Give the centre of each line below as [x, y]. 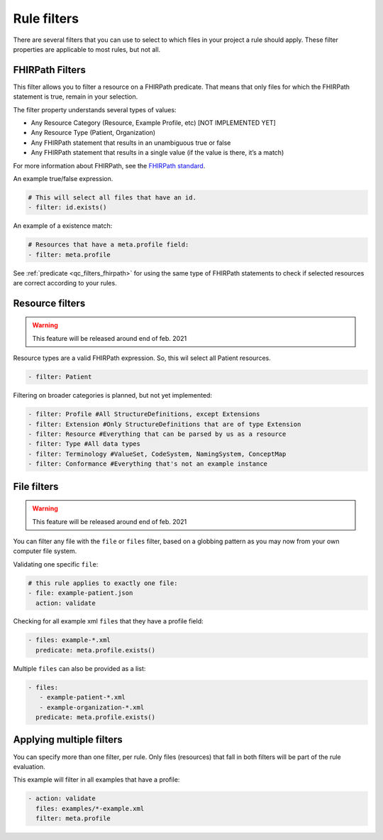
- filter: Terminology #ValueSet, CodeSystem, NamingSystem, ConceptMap [157, 454]
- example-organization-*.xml [92, 707]
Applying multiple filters [68, 740]
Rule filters [46, 18]
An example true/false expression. [63, 178]
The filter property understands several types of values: [95, 109]
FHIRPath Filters [50, 70]
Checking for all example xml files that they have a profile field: [108, 621]
